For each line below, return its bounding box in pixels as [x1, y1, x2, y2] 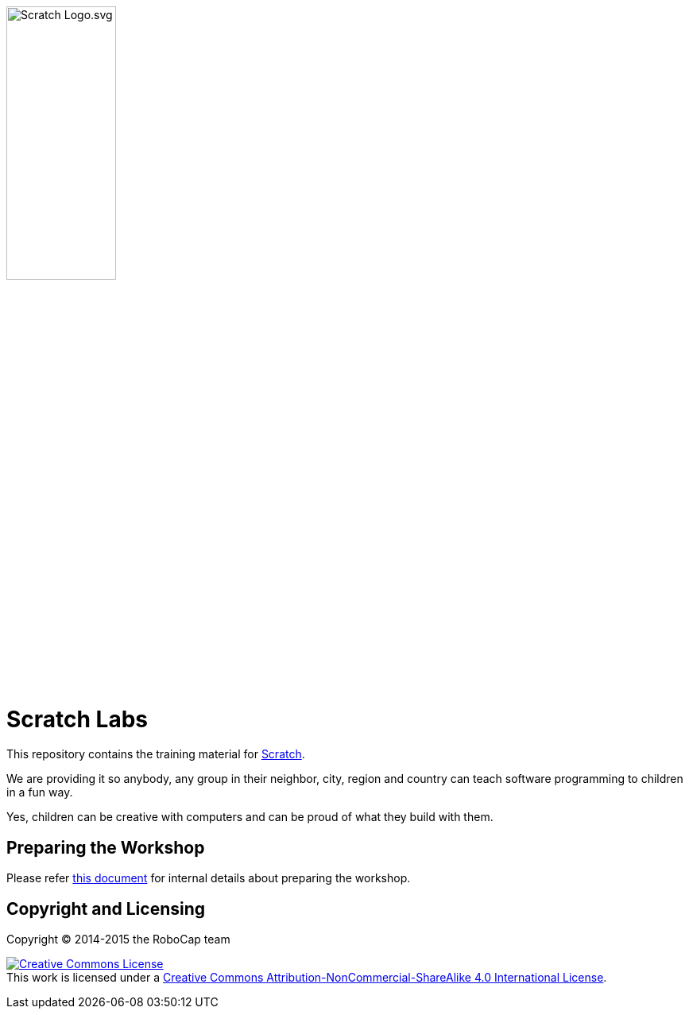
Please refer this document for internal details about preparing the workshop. [6, 871, 411, 885]
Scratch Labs [6, 705, 149, 733]
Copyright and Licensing [6, 898, 206, 919]
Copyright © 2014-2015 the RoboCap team [6, 932, 230, 946]
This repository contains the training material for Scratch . [6, 747, 305, 761]
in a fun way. [6, 785, 73, 800]
